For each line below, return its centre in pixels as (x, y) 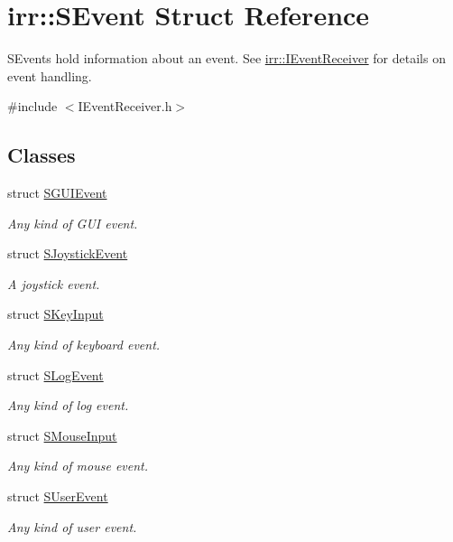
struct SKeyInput (55, 314)
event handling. (50, 75)
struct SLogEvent (55, 374)
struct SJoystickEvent (68, 253)
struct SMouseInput (62, 435)
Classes (42, 155)
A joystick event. (54, 283)
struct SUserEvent (58, 496)
